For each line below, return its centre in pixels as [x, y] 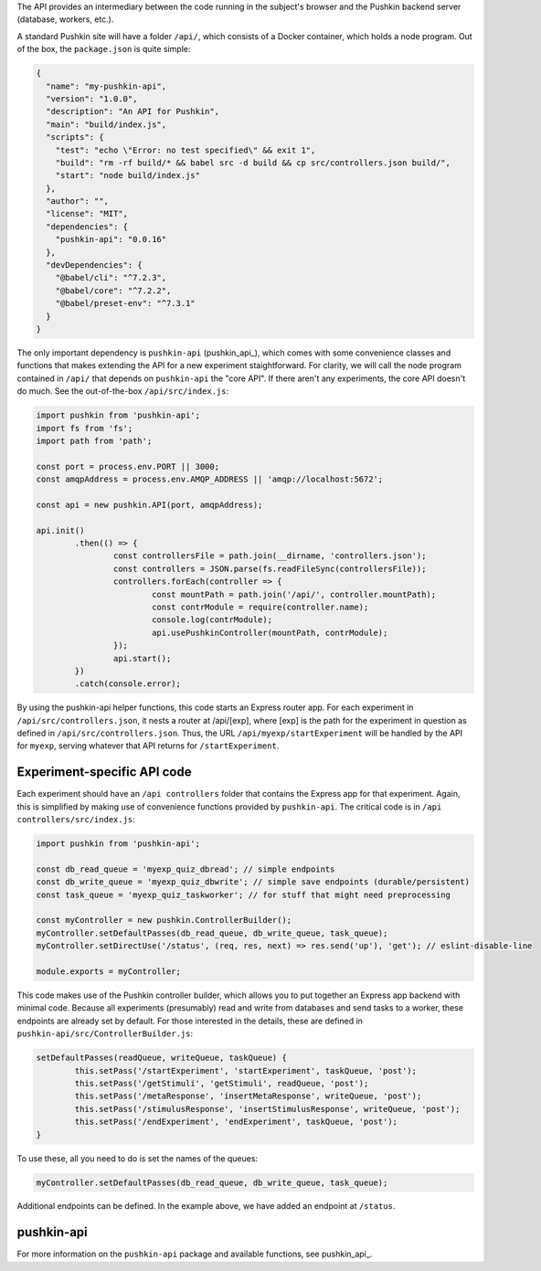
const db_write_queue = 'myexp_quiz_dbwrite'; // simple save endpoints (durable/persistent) [253, 882]
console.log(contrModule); [212, 620]
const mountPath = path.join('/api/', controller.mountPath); [294, 594]
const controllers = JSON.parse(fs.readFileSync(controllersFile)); [270, 568]
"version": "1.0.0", [92, 99]
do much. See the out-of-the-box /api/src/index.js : [122, 391]
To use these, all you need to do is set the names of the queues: [138, 1158]
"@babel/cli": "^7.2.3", [111, 278]
